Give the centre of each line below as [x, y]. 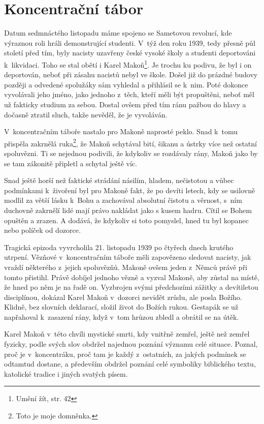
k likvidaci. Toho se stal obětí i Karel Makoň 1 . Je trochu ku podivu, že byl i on [128, 64]
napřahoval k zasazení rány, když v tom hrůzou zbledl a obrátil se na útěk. [122, 316]
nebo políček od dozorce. [42, 230]
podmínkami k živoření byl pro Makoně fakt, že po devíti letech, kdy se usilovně [130, 190]
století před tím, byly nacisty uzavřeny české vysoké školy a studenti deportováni [130, 53]
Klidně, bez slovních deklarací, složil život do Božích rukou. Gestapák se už [121, 307]
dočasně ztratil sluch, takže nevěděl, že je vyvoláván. [86, 114]
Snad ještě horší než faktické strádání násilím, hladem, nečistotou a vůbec [119, 180]
